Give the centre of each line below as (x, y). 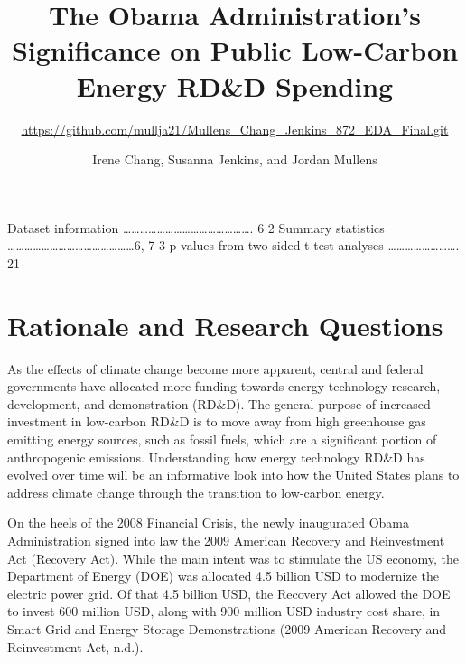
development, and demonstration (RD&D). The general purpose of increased (219, 403)
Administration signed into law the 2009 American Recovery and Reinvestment (226, 540)
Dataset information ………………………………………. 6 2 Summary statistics (196, 227)
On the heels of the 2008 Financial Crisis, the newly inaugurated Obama (209, 523)
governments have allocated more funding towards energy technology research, (224, 386)
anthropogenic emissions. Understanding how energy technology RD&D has (216, 457)
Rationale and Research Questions (225, 325)
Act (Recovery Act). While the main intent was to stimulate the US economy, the (233, 558)
